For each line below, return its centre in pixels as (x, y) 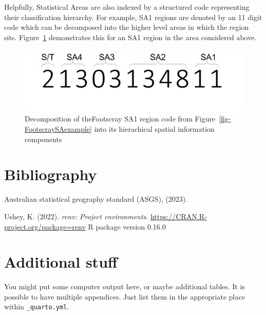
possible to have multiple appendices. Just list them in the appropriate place (125, 296)
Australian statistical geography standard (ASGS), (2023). (96, 199)
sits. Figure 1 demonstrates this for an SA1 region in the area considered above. (130, 37)
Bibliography (51, 174)
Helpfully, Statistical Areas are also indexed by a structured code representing (127, 7)
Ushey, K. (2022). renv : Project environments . (76, 216)
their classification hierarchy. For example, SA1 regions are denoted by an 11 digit (133, 17)
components (43, 139)
